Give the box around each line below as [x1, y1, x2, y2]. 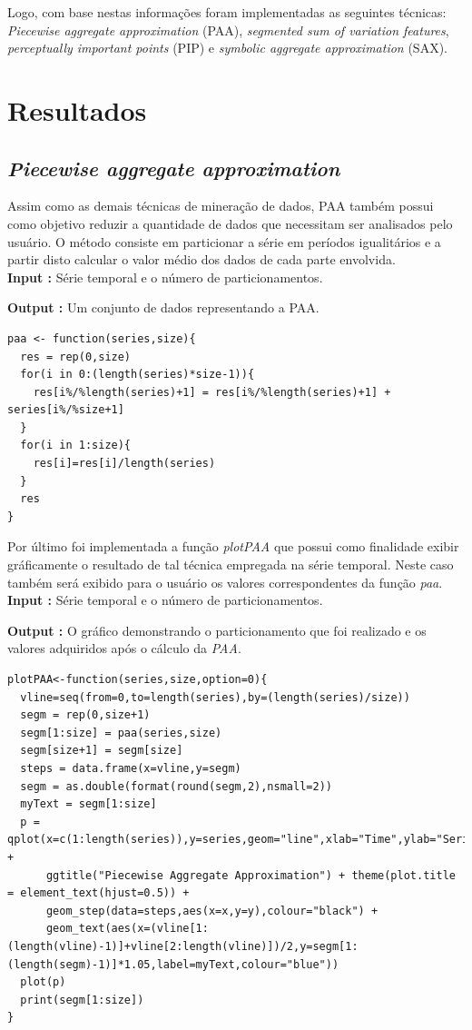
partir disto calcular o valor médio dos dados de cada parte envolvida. [7, 250, 396, 269]
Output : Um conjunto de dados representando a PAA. [7, 298, 320, 317]
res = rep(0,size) [20, 350, 132, 363]
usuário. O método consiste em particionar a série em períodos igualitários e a [7, 232, 441, 251]
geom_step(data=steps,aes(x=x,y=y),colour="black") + [45, 904, 379, 917]
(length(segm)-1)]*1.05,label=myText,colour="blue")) [7, 957, 339, 971]
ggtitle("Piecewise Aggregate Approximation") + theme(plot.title [45, 868, 456, 882]
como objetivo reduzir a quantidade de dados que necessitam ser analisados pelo [7, 213, 453, 233]
